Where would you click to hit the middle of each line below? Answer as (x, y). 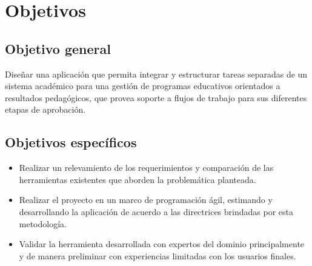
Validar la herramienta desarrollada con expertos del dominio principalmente (162, 244)
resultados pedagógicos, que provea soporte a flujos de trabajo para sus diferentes (156, 97)
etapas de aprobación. (45, 109)
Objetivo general (58, 48)
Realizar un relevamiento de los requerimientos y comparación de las (146, 168)
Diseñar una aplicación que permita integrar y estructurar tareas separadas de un (156, 74)
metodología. (43, 223)
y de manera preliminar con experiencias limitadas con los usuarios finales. (158, 255)
